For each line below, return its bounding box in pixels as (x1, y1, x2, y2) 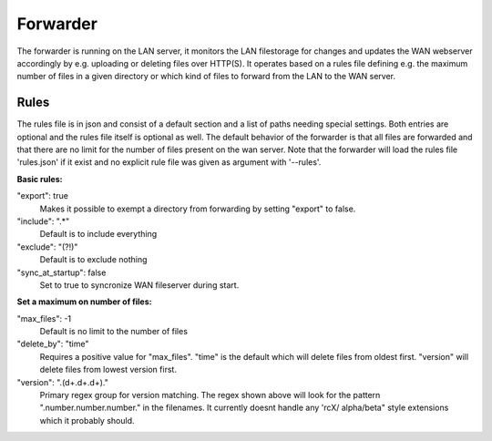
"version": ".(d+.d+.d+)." (16, 376, 108, 387)
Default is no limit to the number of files (39, 326, 189, 337)
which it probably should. (39, 415, 135, 426)
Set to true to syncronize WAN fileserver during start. (39, 279, 240, 291)
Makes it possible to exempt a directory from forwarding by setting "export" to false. (39, 203, 356, 214)
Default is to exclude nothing (39, 254, 148, 265)
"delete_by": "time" (16, 338, 89, 350)
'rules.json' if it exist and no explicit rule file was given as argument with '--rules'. (16, 157, 322, 168)
